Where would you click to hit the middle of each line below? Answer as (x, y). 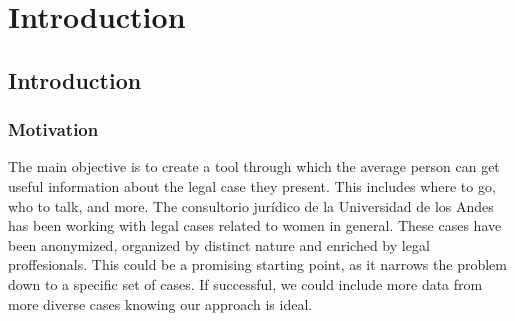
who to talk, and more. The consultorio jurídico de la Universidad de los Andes (251, 205)
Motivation (53, 129)
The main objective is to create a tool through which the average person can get (254, 166)
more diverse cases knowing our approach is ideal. (160, 303)
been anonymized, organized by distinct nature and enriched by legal (219, 244)
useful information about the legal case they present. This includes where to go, (252, 185)
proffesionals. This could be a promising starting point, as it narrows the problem (257, 264)
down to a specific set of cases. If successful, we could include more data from (245, 283)
